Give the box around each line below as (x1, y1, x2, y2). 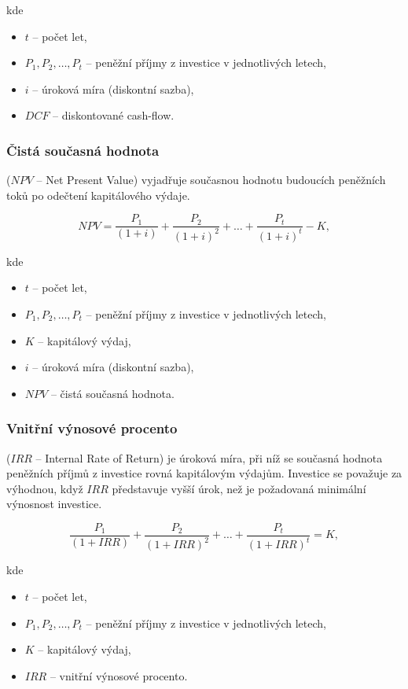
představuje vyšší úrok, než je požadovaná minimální (112, 480, 366, 496)
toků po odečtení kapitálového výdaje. (6, 186, 190, 203)
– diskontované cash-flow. (53, 107, 175, 123)
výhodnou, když (6, 480, 83, 496)
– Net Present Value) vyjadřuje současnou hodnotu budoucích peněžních (36, 171, 386, 188)
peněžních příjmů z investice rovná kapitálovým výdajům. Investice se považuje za (6, 465, 402, 481)
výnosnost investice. (6, 496, 102, 512)
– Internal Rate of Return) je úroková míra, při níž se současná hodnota (35, 449, 383, 466)
